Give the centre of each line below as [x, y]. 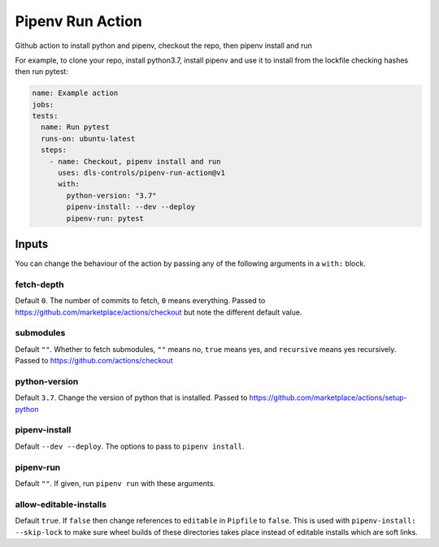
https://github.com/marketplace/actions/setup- [328, 397]
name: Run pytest [75, 127]
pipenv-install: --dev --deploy [130, 207]
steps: [54, 150]
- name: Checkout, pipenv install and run [135, 161]
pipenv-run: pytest [105, 218]
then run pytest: [41, 72]
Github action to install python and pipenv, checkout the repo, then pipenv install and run [164, 46]
